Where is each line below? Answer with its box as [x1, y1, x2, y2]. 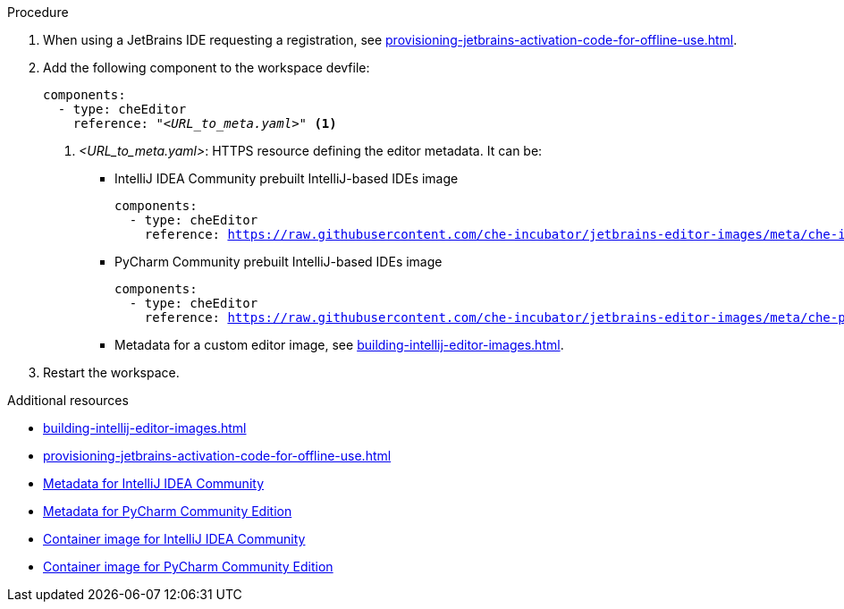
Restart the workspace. [43, 365, 180, 380]
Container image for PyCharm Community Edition [43, 559, 333, 574]
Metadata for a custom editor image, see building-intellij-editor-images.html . [114, 337, 564, 352]
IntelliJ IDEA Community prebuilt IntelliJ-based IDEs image [114, 171, 459, 186]
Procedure [7, 4, 69, 20]
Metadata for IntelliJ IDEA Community [43, 476, 264, 491]
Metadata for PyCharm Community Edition [43, 503, 292, 519]
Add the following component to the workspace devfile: [43, 60, 370, 75]
